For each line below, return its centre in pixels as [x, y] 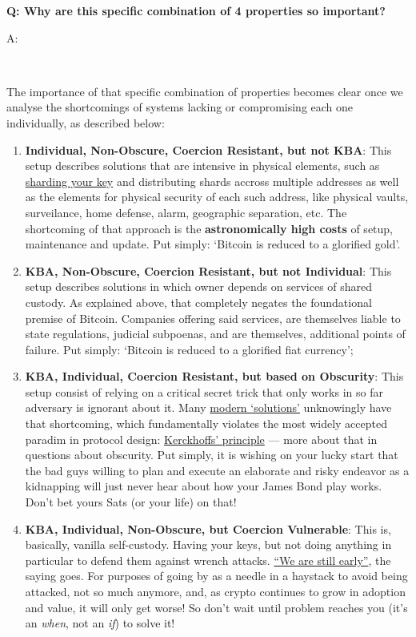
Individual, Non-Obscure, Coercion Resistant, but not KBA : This [208, 149]
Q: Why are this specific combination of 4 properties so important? [196, 10]
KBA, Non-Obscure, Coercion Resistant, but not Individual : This [208, 270]
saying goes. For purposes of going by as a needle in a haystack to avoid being [216, 576]
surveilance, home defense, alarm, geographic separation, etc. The [186, 212]
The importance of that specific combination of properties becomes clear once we [205, 91]
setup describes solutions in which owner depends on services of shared [199, 286]
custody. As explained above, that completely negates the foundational [198, 302]
